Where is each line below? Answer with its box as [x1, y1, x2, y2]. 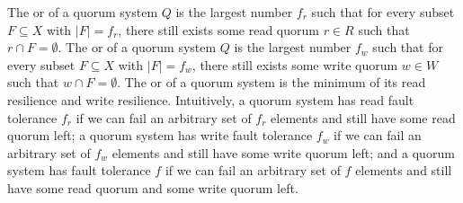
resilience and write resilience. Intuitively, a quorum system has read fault [7, 90, 414, 109]
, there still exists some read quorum [118, 20, 319, 39]
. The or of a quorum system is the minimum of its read [117, 73, 426, 92]
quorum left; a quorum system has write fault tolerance [7, 126, 313, 145]
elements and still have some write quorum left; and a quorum [111, 143, 455, 162]
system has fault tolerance [7, 161, 151, 180]
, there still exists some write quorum [191, 55, 398, 74]
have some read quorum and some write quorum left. [7, 178, 298, 197]
